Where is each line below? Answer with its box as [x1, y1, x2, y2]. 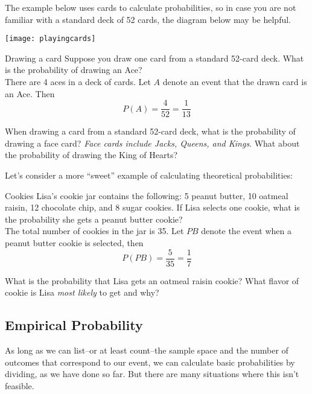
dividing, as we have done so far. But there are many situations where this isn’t [5, 367, 299, 380]
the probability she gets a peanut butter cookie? [5, 212, 183, 225]
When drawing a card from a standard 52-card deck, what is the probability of [5, 125, 296, 138]
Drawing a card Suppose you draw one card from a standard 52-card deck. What [5, 51, 304, 64]
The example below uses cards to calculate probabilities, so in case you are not [5, 1, 296, 13]
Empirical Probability [5, 316, 143, 334]
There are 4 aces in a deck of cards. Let [5, 75, 151, 88]
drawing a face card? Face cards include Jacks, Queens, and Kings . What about [5, 136, 300, 149]
